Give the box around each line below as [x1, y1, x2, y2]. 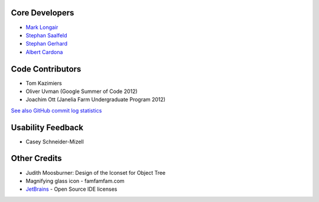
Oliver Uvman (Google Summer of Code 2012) [25, 88, 138, 95]
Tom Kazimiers [25, 79, 62, 86]
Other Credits [11, 153, 62, 163]
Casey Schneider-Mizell [25, 138, 84, 145]
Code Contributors [11, 64, 82, 74]
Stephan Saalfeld [25, 31, 67, 39]
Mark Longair [25, 24, 58, 31]
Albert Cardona [25, 48, 63, 56]
